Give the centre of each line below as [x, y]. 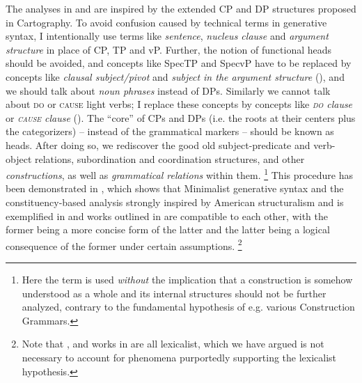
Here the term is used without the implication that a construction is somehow [187, 279]
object [19, 158]
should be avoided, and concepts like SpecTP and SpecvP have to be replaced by [179, 63]
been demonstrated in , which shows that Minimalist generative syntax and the [175, 188]
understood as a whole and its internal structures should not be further [174, 293]
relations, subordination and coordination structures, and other [170, 158]
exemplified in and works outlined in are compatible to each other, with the [167, 216]
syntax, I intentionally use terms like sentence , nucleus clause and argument [167, 36]
